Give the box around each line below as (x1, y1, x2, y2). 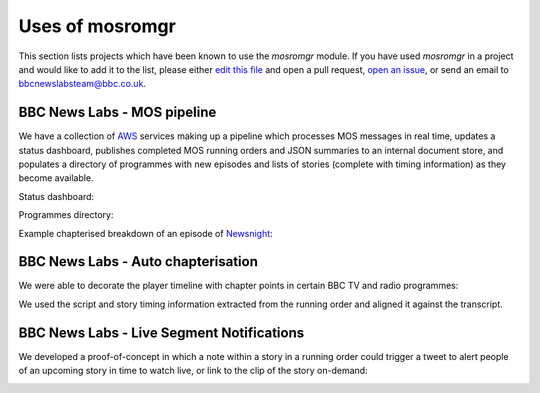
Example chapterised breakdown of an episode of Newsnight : (18, 227, 274, 239)
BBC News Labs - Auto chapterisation (18, 253, 259, 270)
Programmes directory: (18, 209, 114, 221)
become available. (18, 172, 94, 184)
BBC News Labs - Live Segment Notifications (18, 324, 305, 341)
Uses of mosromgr (18, 15, 177, 37)
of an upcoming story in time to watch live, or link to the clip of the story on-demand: (18, 365, 369, 377)
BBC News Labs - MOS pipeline (18, 104, 217, 121)
